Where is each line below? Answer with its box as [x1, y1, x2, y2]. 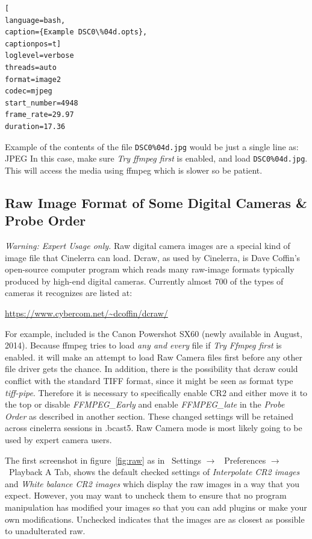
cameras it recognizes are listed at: [5, 286, 133, 299]
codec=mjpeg [5, 87, 52, 96]
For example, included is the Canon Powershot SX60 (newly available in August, [5, 327, 302, 339]
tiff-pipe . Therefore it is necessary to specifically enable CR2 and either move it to [5, 386, 308, 399]
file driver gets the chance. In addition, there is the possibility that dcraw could [5, 362, 298, 375]
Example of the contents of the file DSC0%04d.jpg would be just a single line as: [5, 140, 299, 153]
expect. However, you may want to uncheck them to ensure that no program [5, 489, 287, 502]
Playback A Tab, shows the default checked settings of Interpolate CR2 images [8, 465, 300, 478]
